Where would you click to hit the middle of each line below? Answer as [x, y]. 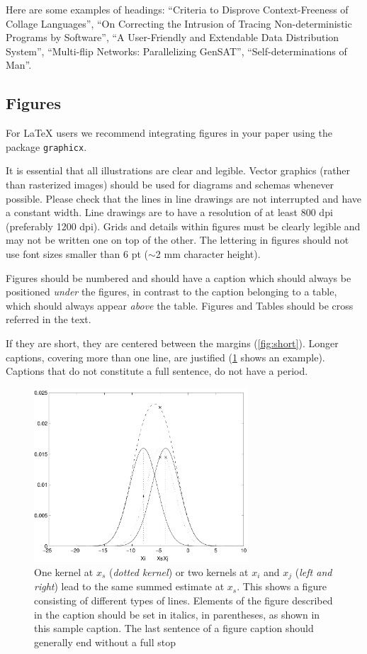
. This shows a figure [282, 586]
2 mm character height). [208, 253]
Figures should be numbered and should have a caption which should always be [179, 277]
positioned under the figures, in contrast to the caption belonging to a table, [171, 292]
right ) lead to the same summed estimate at [129, 586]
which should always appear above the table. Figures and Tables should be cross [180, 305]
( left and [314, 571]
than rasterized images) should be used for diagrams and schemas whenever [170, 185]
